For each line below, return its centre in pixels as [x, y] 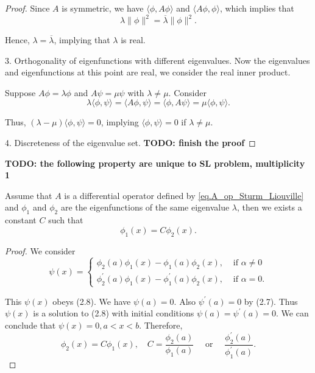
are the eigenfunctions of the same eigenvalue [145, 207]
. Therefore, [161, 325]
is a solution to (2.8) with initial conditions [114, 313]
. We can [292, 313]
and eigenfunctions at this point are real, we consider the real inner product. [148, 72]
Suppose [20, 92]
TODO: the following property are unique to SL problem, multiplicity [155, 163]
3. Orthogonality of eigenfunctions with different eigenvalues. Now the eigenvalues [157, 60]
